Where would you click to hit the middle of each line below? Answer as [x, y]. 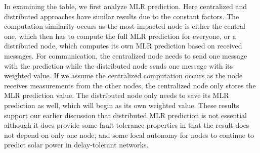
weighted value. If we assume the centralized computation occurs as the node [123, 75]
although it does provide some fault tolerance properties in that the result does [127, 125]
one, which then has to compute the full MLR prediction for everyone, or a [120, 36]
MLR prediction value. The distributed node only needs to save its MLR [117, 95]
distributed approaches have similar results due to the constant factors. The [122, 16]
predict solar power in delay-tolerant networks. [76, 145]
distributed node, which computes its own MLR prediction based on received [123, 46]
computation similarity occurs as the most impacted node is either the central [125, 26]
